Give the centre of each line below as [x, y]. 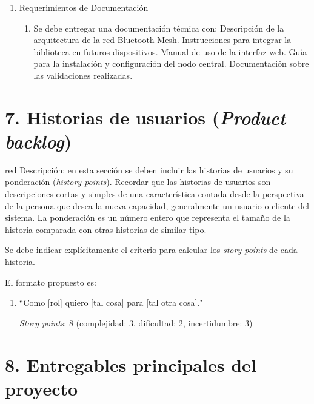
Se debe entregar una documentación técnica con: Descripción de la [159, 28]
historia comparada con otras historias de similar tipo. [106, 229]
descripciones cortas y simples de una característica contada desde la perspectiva [155, 194]
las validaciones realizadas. [83, 75]
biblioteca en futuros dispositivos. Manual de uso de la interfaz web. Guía [170, 51]
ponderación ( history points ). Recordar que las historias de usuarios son [138, 182]
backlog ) [38, 141]
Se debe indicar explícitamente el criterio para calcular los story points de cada [151, 250]
